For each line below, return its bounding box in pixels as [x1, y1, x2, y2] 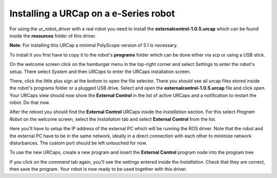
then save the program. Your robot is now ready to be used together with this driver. [9, 166, 187, 172]
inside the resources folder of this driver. [9, 32, 96, 39]
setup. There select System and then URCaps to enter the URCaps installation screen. [9, 68, 191, 75]
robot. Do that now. [9, 99, 50, 105]
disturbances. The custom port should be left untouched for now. [9, 140, 147, 146]
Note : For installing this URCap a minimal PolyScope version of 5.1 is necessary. [9, 42, 178, 48]
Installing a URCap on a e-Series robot [9, 8, 175, 19]
